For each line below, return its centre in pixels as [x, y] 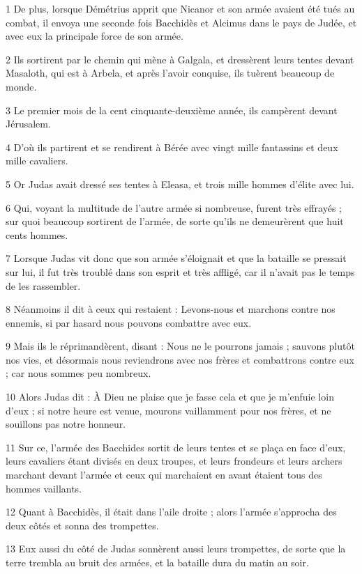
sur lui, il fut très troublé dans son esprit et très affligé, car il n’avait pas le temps [180, 271]
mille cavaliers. [37, 161]
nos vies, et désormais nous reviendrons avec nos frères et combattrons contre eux [180, 359]
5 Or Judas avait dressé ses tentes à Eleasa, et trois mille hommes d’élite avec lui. [180, 184]
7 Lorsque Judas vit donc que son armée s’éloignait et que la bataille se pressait [176, 258]
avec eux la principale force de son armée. [95, 36]
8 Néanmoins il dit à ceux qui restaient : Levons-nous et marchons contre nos [171, 309]
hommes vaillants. [44, 488]
